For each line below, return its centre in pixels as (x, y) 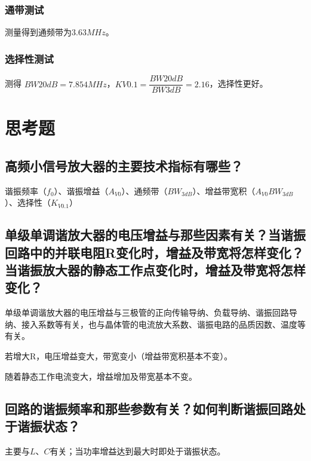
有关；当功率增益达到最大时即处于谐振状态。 (138, 451)
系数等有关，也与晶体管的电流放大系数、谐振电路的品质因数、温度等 (172, 324)
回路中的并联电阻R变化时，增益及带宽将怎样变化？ (155, 252)
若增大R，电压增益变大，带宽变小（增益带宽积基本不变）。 (119, 356)
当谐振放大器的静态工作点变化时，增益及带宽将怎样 (155, 270)
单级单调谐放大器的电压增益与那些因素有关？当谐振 (155, 235)
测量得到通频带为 (38, 32)
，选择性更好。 (238, 83)
